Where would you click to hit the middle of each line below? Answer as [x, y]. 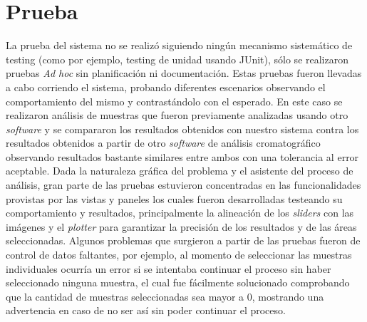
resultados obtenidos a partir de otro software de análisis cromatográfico [163, 143]
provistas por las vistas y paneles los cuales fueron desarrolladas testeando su [174, 198]
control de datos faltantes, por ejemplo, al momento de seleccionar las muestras [179, 255]
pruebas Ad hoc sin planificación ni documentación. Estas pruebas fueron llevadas [184, 73]
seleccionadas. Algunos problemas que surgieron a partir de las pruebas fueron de [183, 240]
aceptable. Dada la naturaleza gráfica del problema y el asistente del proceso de [180, 171]
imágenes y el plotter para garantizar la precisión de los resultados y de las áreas [181, 226]
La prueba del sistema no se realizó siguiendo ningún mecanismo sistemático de [179, 45]
